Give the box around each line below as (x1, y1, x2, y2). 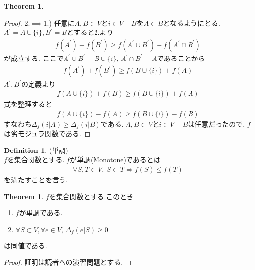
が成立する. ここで (4, 53, 64, 63)
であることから (157, 53, 205, 63)
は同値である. (4, 240, 47, 250)
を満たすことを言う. (4, 175, 68, 185)
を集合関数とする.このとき (49, 191, 134, 201)
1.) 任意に (43, 17, 75, 28)
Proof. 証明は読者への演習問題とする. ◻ (4, 257, 132, 267)
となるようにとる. (163, 17, 220, 28)
